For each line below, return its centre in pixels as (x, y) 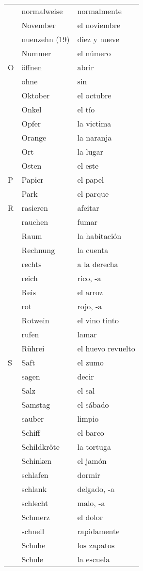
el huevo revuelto (106, 348)
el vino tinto (98, 320)
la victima (94, 123)
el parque (93, 194)
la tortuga (94, 447)
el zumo (90, 362)
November (39, 25)
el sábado (93, 404)
